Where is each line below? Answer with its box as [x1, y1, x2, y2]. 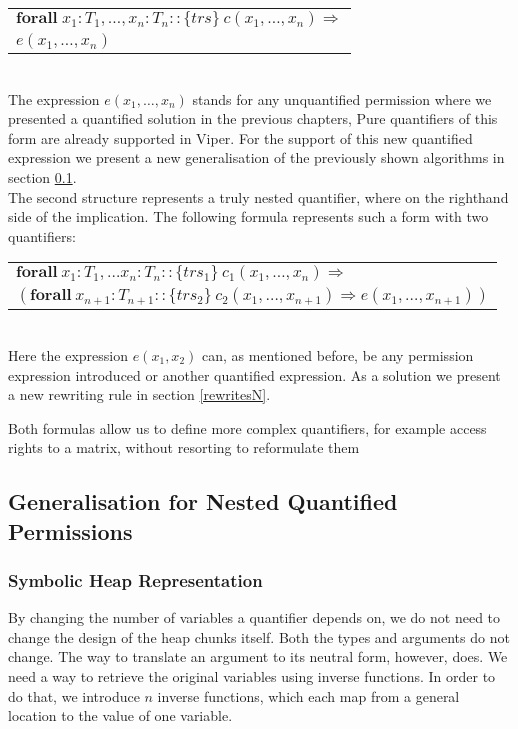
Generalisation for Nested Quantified [8, 486, 398, 517]
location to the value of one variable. [8, 705, 233, 726]
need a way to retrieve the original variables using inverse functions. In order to [8, 666, 496, 687]
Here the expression [8, 344, 128, 365]
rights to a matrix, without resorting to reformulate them [8, 437, 360, 458]
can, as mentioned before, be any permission [201, 344, 474, 365]
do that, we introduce [8, 685, 140, 706]
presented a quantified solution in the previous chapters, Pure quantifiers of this [8, 108, 498, 129]
